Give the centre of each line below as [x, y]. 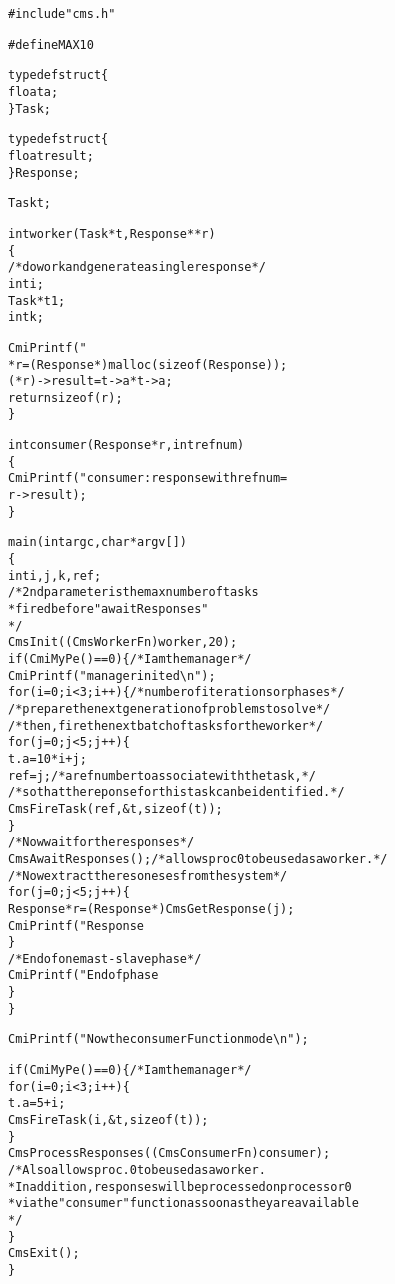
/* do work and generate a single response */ [137, 267]
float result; [51, 155]
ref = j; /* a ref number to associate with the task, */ [162, 775]
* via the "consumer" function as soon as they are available [183, 1203]
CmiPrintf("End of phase [83, 975]
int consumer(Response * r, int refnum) [126, 445]
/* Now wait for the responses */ [101, 842]
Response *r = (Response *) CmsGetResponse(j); [151, 908]
